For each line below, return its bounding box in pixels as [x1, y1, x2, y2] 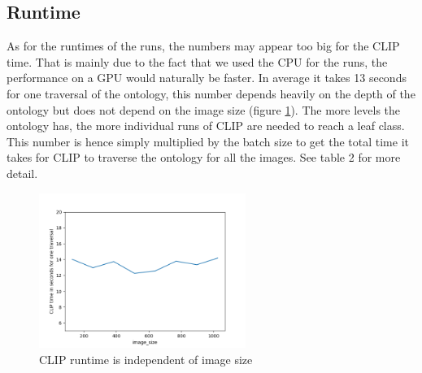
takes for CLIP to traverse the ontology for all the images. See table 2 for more [7, 149, 401, 166]
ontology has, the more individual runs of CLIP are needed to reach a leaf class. [7, 117, 405, 134]
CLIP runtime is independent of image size [39, 350, 253, 367]
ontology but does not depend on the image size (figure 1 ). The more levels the [7, 101, 401, 118]
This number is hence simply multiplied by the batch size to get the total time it [7, 132, 409, 150]
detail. [7, 164, 38, 181]
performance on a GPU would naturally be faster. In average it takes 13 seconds [7, 69, 407, 86]
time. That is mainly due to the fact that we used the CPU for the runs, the [7, 53, 388, 70]
